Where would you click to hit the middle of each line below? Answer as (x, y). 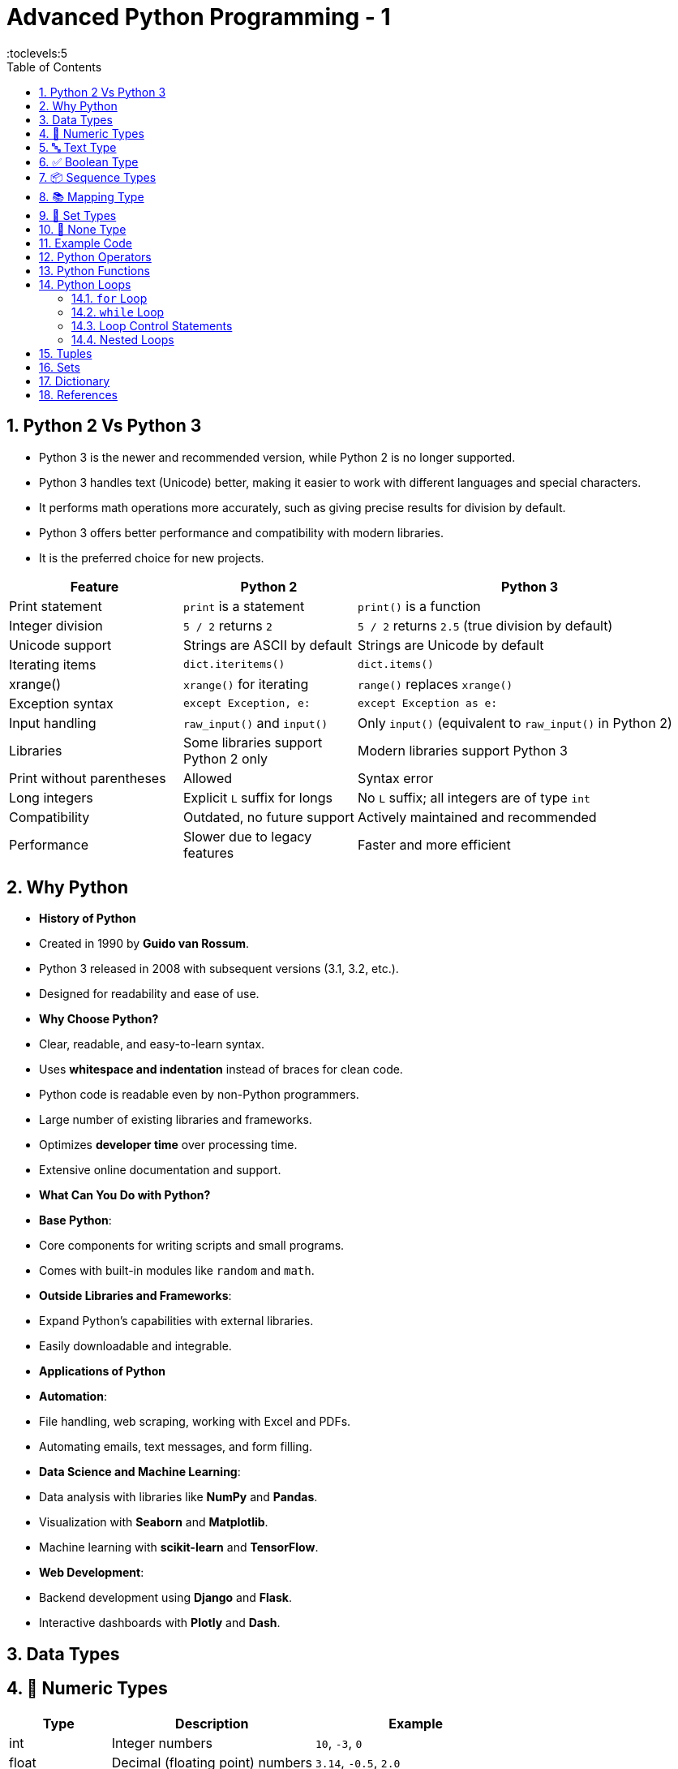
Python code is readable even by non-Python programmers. (199, 1095)
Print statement (56, 606)
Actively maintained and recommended (477, 817)
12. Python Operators (95, 256)
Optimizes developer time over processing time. (168, 1145)
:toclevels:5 (37, 53)
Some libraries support (253, 742)
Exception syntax (61, 703)
